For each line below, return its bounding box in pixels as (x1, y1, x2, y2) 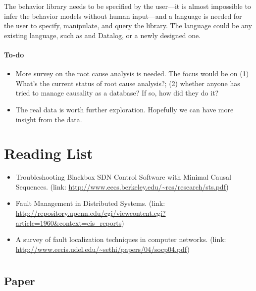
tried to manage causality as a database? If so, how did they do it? (15, 88, 219, 98)
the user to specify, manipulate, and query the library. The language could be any (4, 20, 252, 31)
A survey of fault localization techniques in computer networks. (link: (15, 234, 226, 244)
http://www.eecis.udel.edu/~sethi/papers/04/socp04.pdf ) (15, 243, 190, 254)
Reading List (4, 143, 93, 163)
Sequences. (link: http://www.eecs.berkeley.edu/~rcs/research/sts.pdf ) (15, 181, 229, 192)
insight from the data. (15, 114, 82, 124)
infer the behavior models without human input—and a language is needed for (4, 10, 242, 21)
